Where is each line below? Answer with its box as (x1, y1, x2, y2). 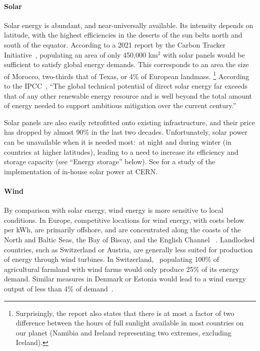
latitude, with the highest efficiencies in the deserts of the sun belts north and (4, 30, 242, 40)
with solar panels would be (163, 49, 245, 60)
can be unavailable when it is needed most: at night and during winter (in (4, 136, 231, 147)
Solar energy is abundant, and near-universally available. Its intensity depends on (4, 20, 253, 30)
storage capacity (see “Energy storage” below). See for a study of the (4, 156, 215, 167)
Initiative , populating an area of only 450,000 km (4, 49, 158, 60)
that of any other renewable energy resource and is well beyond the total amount (4, 90, 252, 101)
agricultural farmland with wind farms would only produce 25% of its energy (4, 263, 239, 274)
